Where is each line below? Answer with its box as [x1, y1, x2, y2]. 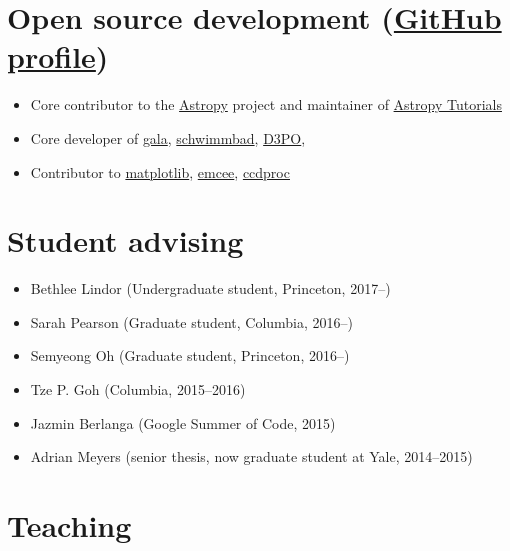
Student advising [7, 220, 244, 261]
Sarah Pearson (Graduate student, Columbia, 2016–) [30, 311, 354, 332]
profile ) [7, 36, 109, 77]
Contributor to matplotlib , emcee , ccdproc [30, 161, 290, 182]
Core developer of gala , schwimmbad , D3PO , [30, 127, 306, 148]
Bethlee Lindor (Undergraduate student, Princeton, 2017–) [30, 278, 391, 299]
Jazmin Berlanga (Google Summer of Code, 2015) [30, 412, 336, 433]
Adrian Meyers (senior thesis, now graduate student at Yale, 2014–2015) [30, 446, 473, 467]
